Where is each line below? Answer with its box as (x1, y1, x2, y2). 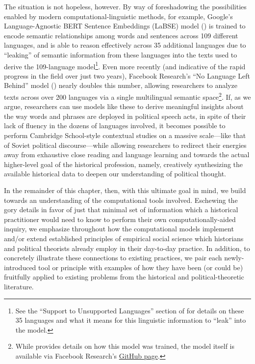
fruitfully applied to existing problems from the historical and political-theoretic (4, 272, 244, 282)
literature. (4, 281, 34, 291)
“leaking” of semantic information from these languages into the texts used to (4, 49, 237, 59)
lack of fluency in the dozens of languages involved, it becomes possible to (4, 120, 226, 131)
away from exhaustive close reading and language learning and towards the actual (4, 149, 250, 160)
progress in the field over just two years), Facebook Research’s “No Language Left (4, 70, 250, 81)
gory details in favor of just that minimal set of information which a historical (4, 204, 238, 215)
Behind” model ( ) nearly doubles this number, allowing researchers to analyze (4, 80, 237, 90)
